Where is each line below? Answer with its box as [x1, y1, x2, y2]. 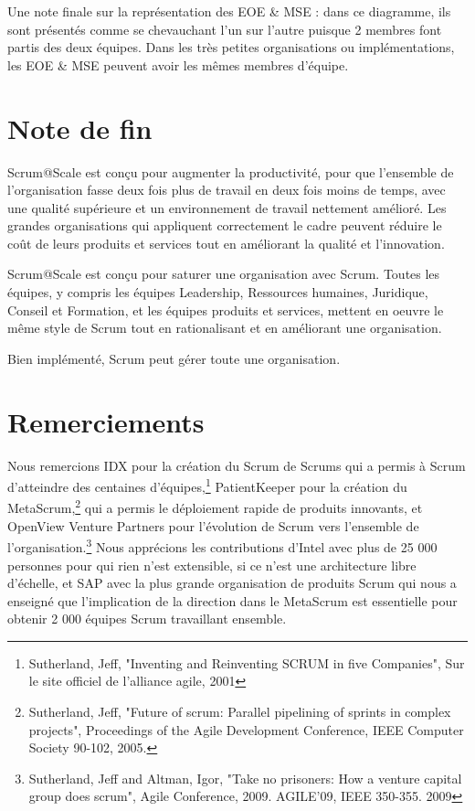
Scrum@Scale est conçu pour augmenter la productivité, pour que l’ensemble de [7, 162, 454, 181]
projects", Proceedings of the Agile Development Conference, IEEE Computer [28, 720, 464, 739]
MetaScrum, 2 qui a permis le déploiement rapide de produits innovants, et [7, 496, 423, 518]
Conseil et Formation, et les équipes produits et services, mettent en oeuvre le [7, 300, 444, 319]
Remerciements [7, 402, 205, 440]
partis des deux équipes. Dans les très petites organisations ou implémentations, [7, 37, 455, 57]
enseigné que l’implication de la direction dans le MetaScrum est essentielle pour [7, 591, 458, 610]
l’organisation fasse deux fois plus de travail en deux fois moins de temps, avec [7, 180, 446, 199]
